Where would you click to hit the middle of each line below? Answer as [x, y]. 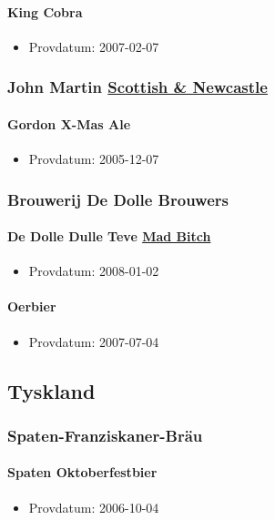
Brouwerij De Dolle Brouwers [118, 199]
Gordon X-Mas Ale [69, 123]
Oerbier [32, 306]
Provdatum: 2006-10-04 [94, 507]
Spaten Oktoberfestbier [82, 472]
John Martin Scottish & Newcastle [137, 87]
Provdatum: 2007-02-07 [94, 46]
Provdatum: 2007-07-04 [94, 341]
